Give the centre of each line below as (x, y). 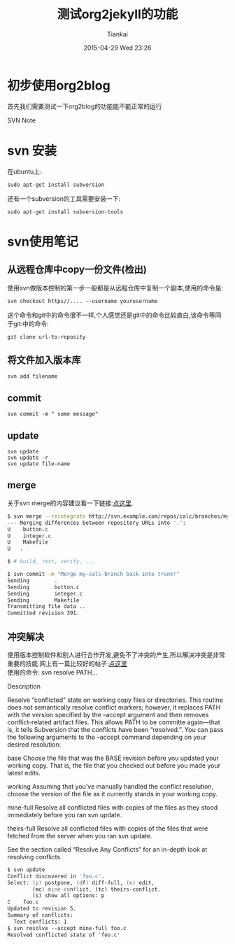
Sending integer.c (45, 593)
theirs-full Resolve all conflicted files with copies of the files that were (108, 828)
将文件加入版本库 (44, 360)
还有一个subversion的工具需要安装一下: (64, 198)
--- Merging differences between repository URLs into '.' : (97, 523)
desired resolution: (34, 744)
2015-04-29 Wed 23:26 (117, 48)
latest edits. (24, 773)
